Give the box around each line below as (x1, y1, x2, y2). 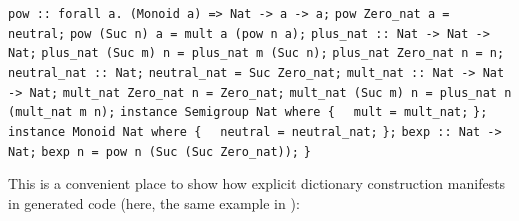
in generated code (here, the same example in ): (8, 192, 300, 213)
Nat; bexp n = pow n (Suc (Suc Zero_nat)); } (8, 144, 311, 159)
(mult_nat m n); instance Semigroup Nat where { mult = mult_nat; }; (8, 105, 488, 120)
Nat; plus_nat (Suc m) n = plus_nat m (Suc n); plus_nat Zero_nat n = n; (8, 46, 505, 61)
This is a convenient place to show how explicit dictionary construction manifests (8, 173, 506, 194)
